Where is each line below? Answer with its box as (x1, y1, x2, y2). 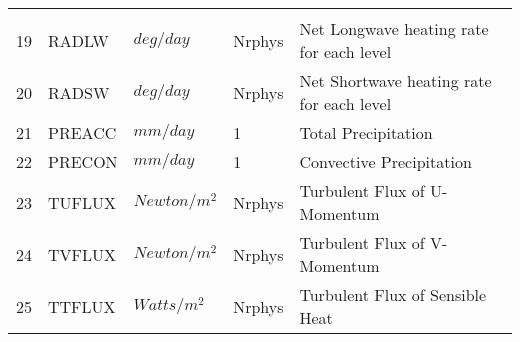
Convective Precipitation (299, 150, 472, 173)
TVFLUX (48, 242, 117, 266)
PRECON (48, 150, 118, 173)
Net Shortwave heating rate (299, 69, 492, 92)
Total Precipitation (299, 121, 433, 144)
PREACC (48, 121, 117, 144)
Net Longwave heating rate (299, 17, 489, 40)
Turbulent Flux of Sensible (299, 283, 487, 306)
